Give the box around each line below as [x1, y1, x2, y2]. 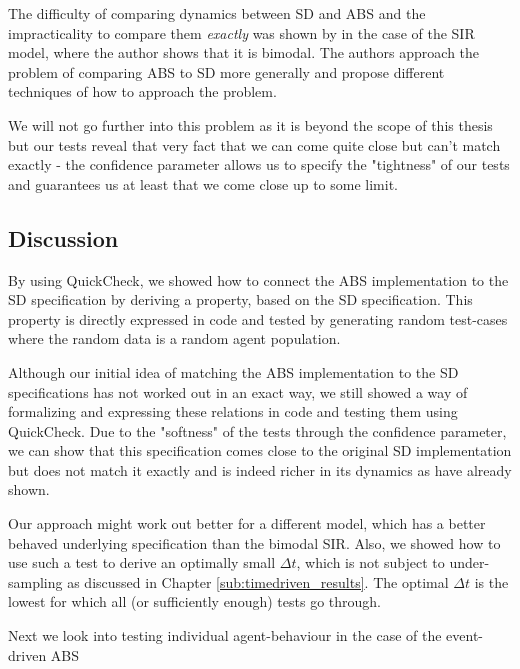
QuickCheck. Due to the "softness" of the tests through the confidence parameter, [8, 420, 507, 441]
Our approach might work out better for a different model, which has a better [8, 513, 486, 534]
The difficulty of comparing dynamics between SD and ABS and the [8, 3, 426, 23]
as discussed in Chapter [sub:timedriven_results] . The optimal [67, 571, 449, 592]
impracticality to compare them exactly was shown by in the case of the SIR [8, 22, 475, 43]
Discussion [8, 222, 119, 253]
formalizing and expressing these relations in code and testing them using [8, 401, 458, 422]
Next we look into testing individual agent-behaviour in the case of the [8, 625, 442, 646]
